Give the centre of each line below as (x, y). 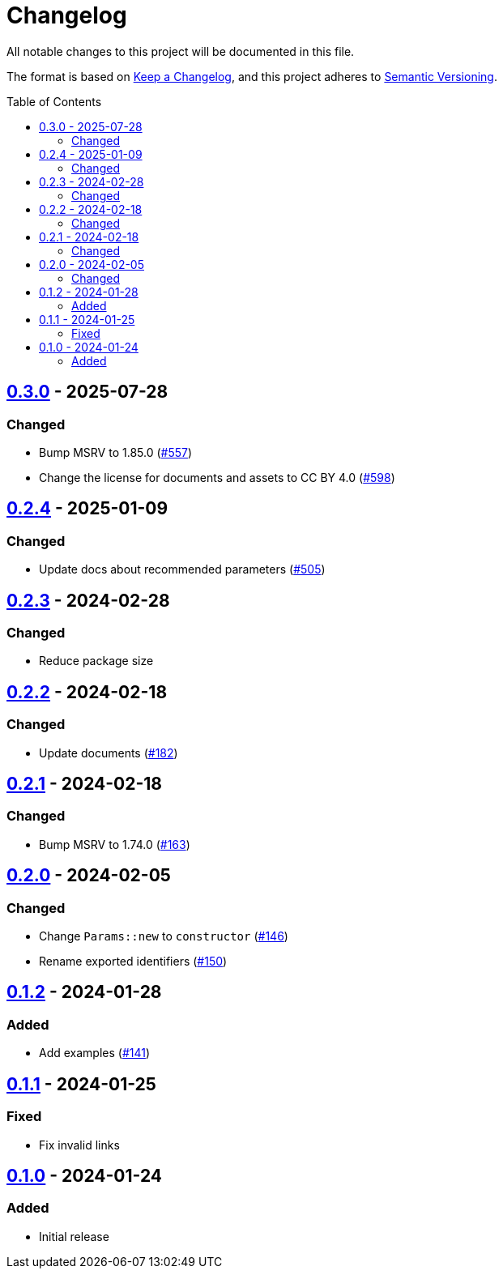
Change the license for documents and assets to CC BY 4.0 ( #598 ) (217, 477)
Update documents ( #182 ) (109, 753)
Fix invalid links (79, 1145)
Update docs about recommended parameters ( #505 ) (182, 569)
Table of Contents (54, 101)
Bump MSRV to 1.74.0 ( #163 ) (115, 844)
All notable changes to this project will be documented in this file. (181, 51)
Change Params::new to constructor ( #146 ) (164, 936)
